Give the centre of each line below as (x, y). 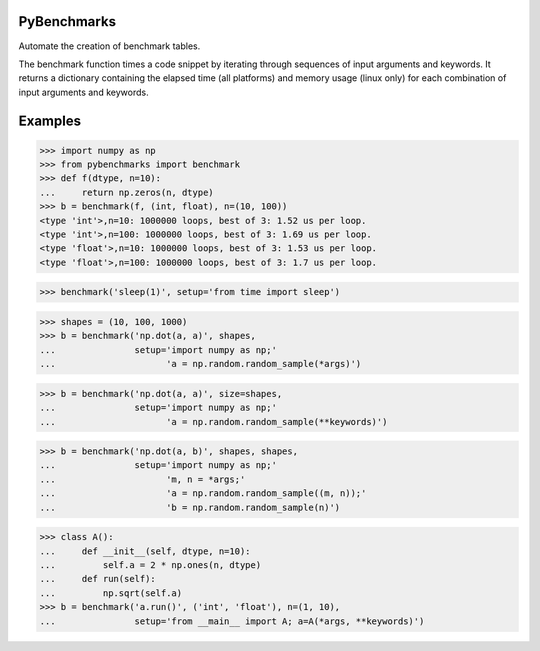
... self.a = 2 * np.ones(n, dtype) (150, 565)
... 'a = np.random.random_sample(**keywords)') (213, 421)
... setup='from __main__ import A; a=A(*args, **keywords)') (232, 621)
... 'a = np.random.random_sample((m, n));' (203, 493)
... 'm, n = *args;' (142, 479)
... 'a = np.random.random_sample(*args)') (200, 364)
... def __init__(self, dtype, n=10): (145, 551)
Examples (50, 120)
